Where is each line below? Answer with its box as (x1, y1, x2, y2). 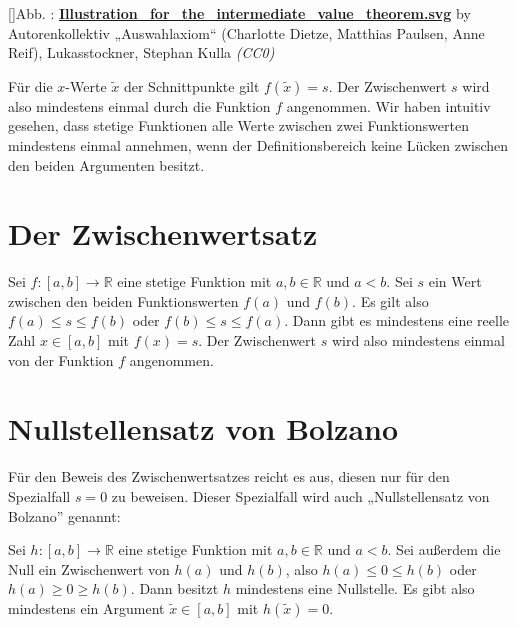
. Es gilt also (352, 290, 429, 311)
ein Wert (428, 271, 482, 292)
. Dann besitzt (130, 578, 219, 599)
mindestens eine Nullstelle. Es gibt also (235, 578, 475, 599)
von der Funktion (8, 349, 114, 370)
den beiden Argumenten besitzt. (8, 154, 205, 175)
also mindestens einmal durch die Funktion (8, 95, 271, 116)
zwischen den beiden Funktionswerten (8, 290, 239, 311)
